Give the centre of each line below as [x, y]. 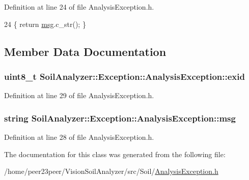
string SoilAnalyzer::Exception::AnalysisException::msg [120, 118]
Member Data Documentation [85, 51]
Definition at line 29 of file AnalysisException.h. [79, 95]
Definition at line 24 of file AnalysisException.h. [79, 7]
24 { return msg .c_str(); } [45, 24]
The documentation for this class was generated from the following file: [115, 154]
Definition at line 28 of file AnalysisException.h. [79, 137]
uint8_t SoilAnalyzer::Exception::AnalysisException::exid [124, 76]
